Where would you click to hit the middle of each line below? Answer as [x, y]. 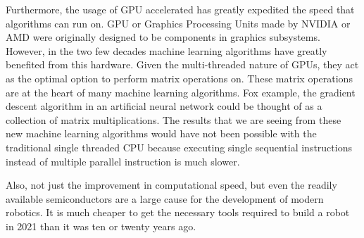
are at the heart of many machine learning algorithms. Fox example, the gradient [181, 92]
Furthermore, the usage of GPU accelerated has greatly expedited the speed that [180, 9]
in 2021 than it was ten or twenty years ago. [101, 226]
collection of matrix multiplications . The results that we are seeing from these [174, 119]
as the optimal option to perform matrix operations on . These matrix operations [179, 78]
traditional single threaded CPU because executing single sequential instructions [179, 147]
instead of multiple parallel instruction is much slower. [123, 161]
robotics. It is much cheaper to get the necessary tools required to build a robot [178, 212]
